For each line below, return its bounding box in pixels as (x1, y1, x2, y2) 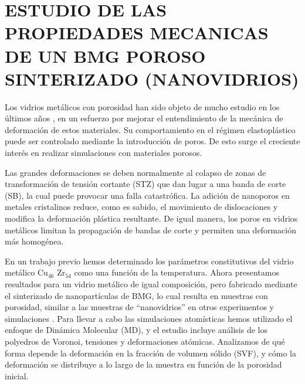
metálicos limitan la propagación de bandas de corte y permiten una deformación (5, 223, 296, 236)
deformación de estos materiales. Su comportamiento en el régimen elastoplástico (5, 123, 296, 135)
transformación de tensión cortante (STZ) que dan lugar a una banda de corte (5, 178, 286, 190)
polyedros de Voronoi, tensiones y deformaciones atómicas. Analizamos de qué (5, 335, 285, 347)
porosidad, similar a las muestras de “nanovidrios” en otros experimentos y (5, 301, 274, 313)
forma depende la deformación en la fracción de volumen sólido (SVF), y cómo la (5, 346, 296, 359)
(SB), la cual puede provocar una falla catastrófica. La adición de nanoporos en (5, 189, 290, 201)
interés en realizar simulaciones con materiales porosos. (5, 147, 202, 159)
